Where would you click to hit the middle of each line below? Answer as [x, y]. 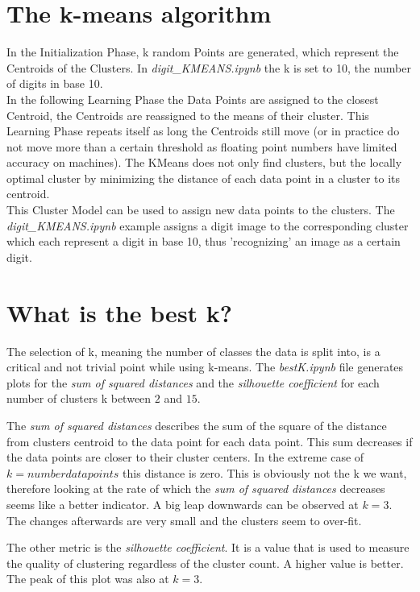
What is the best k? [120, 312]
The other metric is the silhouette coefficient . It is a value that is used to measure [208, 547]
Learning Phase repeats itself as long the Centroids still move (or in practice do [203, 131]
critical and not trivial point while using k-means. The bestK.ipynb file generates [205, 367]
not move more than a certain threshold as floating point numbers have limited [202, 146]
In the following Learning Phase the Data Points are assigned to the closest [193, 99]
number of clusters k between [79, 398]
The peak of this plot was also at [88, 579]
